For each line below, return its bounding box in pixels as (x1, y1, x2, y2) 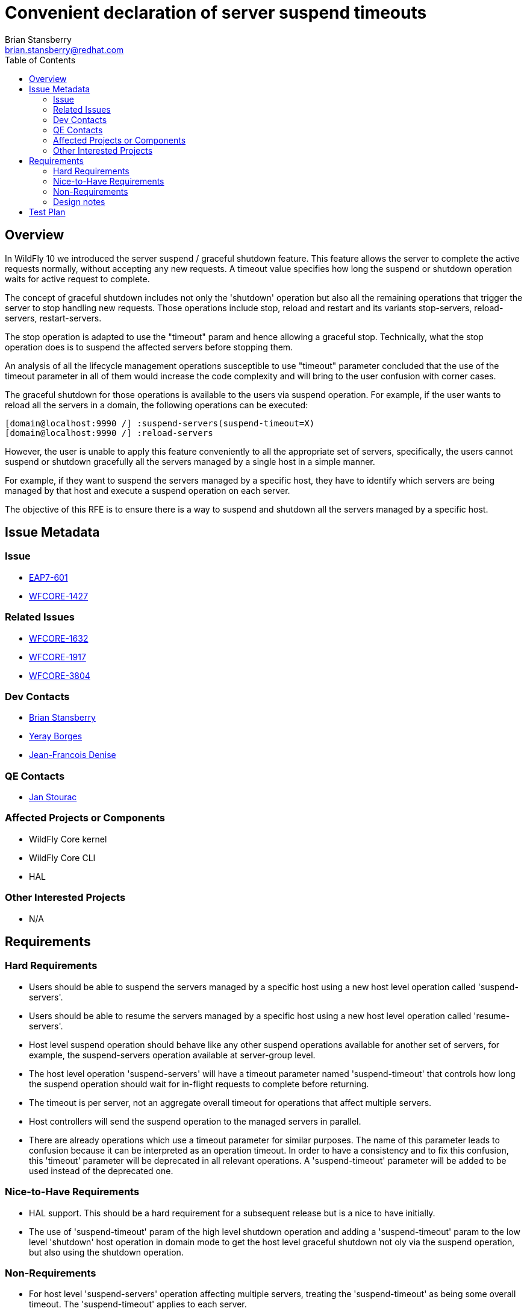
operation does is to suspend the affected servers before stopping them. (5, 341, 293, 352)
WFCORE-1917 (29, 651, 86, 662)
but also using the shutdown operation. (29, 1246, 184, 1257)
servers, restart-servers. (5, 312, 102, 323)
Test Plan (29, 206, 66, 217)
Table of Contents (5, 54, 76, 65)
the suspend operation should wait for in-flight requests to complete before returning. (29, 1078, 369, 1089)
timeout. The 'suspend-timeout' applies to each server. (29, 1299, 247, 1310)
